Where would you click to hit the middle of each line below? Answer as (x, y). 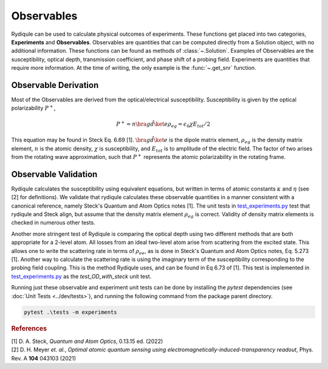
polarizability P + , (33, 108)
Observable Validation (54, 174)
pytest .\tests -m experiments (71, 312)
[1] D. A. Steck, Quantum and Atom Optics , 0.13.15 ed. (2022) (87, 341)
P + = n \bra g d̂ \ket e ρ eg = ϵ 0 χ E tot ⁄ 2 (163, 124)
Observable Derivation (55, 85)
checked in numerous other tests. (53, 223)
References (29, 329)
